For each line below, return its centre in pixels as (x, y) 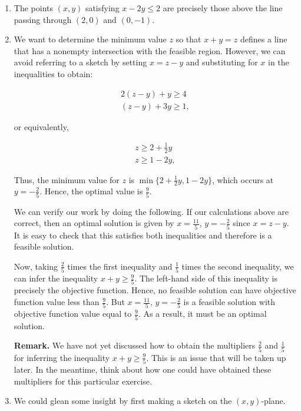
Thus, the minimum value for (67, 179)
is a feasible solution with (229, 302)
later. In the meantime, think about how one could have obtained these (143, 369)
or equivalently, (41, 126)
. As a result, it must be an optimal (202, 314)
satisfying (102, 8)
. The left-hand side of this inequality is (206, 278)
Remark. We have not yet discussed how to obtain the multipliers (135, 345)
